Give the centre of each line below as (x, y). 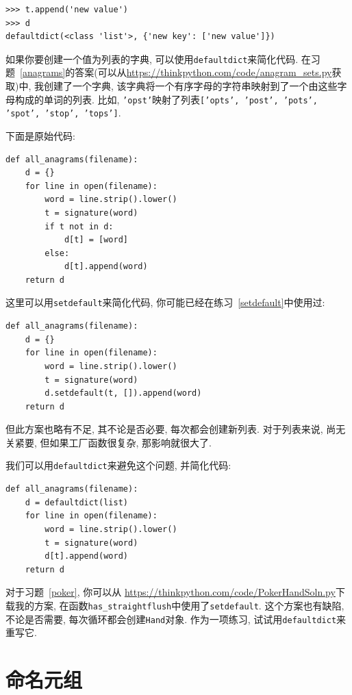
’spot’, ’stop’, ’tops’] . (63, 113)
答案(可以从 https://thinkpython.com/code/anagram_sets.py (203, 72)
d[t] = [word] (96, 240)
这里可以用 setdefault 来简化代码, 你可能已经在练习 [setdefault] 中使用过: (165, 302)
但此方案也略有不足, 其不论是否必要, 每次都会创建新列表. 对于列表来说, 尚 (171, 429)
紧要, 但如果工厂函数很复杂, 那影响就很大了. (113, 442)
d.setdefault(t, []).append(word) (123, 393)
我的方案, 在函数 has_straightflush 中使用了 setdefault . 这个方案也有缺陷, (179, 605)
